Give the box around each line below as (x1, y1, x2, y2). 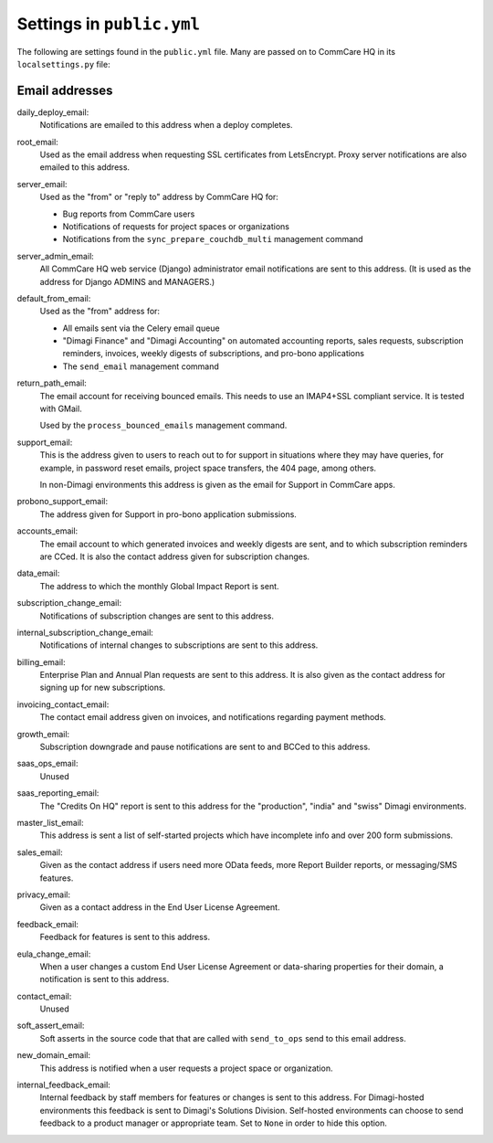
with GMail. (39, 403, 82, 415)
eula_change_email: (16, 948, 91, 959)
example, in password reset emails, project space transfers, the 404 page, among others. (39, 462, 377, 473)
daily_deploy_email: (16, 106, 89, 118)
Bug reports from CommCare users (62, 208, 195, 219)
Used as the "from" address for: (39, 306, 160, 317)
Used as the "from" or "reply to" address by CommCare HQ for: (39, 192, 278, 203)
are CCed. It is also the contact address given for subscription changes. (39, 551, 310, 562)
